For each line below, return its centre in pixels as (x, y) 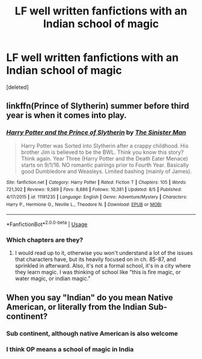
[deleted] (17, 87)
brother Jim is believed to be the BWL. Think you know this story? (102, 152)
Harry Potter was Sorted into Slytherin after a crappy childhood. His (105, 146)
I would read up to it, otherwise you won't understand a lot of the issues (104, 253)
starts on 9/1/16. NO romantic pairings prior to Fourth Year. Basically (105, 165)
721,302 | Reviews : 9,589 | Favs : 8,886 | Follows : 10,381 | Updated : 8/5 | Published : (94, 190)
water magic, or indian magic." (53, 278)
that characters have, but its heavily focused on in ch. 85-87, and (95, 259)
